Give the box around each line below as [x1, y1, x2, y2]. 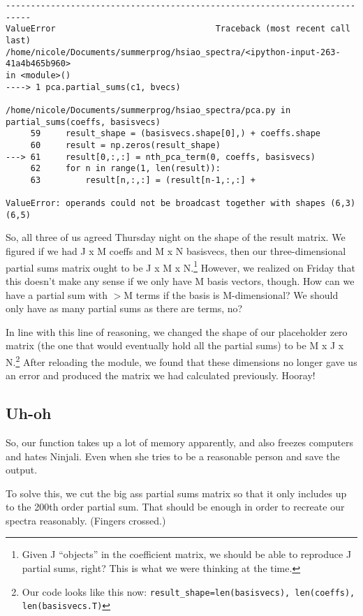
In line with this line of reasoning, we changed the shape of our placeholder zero [6, 324, 348, 339]
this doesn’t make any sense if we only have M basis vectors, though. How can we [6, 273, 355, 288]
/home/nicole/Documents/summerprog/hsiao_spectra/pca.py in [6, 105, 291, 115]
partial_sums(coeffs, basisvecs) [6, 117, 161, 127]
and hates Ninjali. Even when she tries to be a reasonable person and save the [6, 448, 340, 463]
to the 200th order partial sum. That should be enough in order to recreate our [6, 499, 345, 514]
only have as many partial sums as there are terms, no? [6, 301, 243, 316]
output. [6, 462, 38, 477]
